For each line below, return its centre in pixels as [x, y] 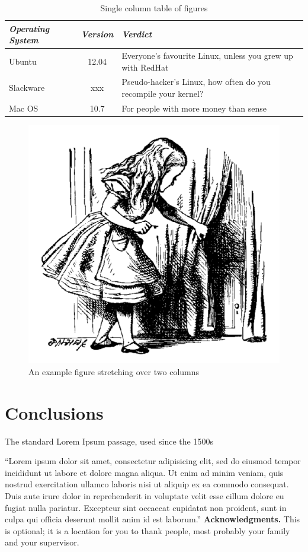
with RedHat [145, 67]
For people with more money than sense [194, 108]
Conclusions [54, 412]
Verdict [137, 34]
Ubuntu [23, 61]
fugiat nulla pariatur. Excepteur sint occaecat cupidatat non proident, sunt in [146, 507]
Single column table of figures [154, 8]
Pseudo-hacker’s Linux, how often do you [196, 82]
